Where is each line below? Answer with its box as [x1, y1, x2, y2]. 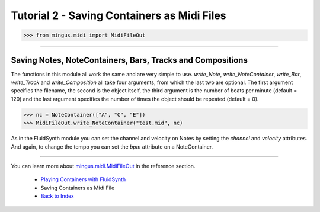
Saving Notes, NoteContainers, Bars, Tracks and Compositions [11, 55, 248, 65]
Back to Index [40, 192, 74, 200]
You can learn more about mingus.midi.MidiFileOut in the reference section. [11, 162, 196, 169]
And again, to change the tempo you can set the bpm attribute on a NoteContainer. [11, 143, 213, 150]
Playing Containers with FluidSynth [40, 176, 126, 183]
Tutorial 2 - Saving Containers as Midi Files [11, 9, 226, 22]
